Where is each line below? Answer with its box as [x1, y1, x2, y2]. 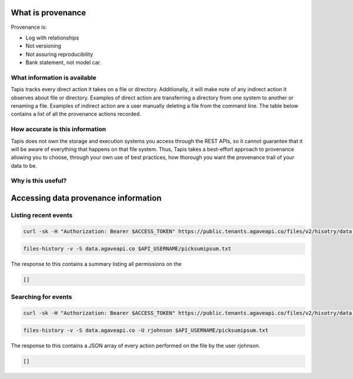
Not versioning [25, 42, 62, 49]
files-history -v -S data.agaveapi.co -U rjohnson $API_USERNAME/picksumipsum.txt [23, 327, 269, 334]
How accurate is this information [11, 125, 106, 134]
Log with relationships [25, 34, 79, 41]
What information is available [11, 74, 96, 82]
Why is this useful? [11, 177, 67, 185]
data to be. [11, 162, 38, 169]
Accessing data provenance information [11, 193, 162, 203]
